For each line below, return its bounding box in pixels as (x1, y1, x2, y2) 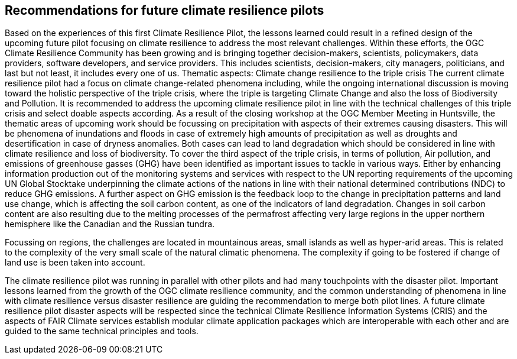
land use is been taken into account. (5, 257, 145, 268)
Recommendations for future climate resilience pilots (5, 3, 324, 18)
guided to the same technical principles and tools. (5, 326, 199, 337)
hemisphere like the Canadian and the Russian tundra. (5, 219, 215, 229)
